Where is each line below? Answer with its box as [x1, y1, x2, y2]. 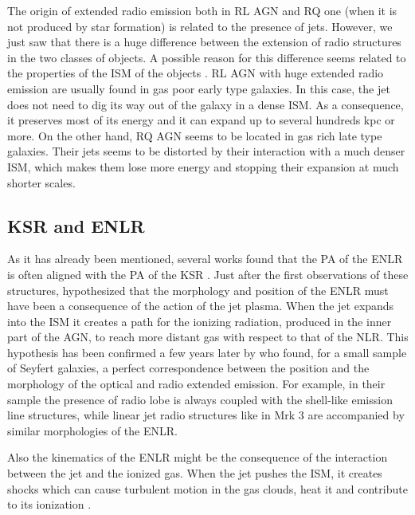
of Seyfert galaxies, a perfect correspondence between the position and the [7, 360, 370, 376]
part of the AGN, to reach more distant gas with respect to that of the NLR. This [7, 328, 409, 345]
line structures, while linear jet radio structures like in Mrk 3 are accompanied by [7, 407, 405, 423]
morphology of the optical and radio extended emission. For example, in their [7, 375, 386, 392]
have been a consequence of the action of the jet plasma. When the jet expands [7, 297, 394, 314]
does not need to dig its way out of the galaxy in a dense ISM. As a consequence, [7, 96, 404, 112]
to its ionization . [7, 496, 92, 513]
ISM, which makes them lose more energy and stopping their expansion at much [7, 158, 399, 175]
